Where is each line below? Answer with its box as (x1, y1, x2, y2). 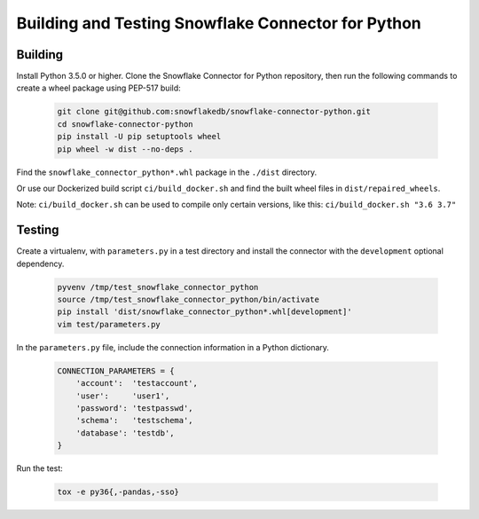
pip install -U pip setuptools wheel (57, 131, 222, 142)
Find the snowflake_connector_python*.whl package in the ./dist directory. (16, 167, 318, 177)
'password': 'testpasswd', (75, 403, 194, 413)
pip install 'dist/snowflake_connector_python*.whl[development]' (57, 307, 352, 317)
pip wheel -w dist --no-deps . (57, 144, 194, 154)
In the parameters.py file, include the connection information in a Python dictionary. (16, 342, 330, 352)
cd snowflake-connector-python (57, 119, 194, 129)
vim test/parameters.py (57, 319, 161, 329)
